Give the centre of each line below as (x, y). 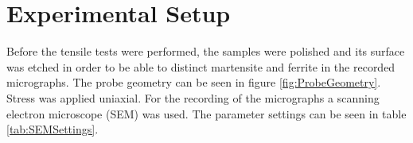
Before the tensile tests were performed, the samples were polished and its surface (206, 51)
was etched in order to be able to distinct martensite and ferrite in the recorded (201, 66)
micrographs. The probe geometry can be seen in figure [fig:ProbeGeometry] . (194, 82)
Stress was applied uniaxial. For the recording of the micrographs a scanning (193, 97)
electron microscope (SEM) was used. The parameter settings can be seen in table (206, 113)
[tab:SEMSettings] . (53, 129)
